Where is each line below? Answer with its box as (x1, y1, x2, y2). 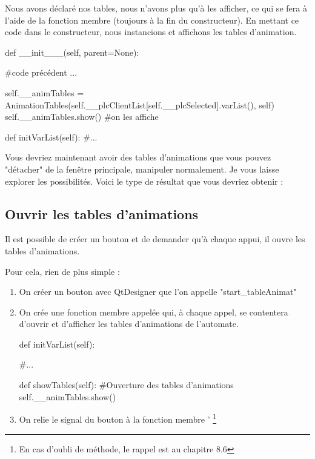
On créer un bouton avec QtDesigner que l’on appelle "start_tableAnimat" (19, 285, 297, 298)
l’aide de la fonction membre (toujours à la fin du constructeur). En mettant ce (5, 13, 299, 26)
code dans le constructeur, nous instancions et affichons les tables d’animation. (5, 25, 297, 38)
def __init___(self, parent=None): (5, 45, 139, 58)
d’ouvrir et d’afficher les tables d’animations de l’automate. (19, 317, 239, 330)
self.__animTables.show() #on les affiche (5, 110, 159, 123)
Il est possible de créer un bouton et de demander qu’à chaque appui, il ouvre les (5, 233, 305, 245)
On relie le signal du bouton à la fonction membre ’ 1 (19, 411, 217, 425)
